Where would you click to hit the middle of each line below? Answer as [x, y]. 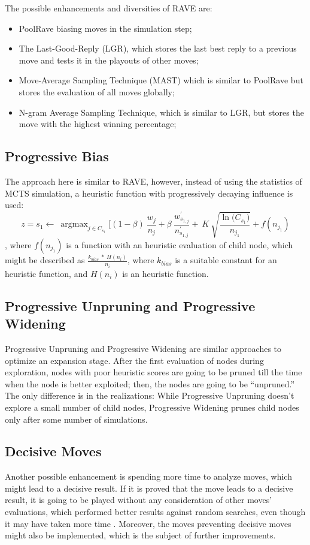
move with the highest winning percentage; [98, 124]
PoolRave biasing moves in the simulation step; [105, 28]
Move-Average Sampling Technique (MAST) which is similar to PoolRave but [161, 80]
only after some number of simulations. [76, 419]
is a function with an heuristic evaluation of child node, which [180, 244]
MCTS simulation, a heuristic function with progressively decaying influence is [149, 193]
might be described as [45, 260]
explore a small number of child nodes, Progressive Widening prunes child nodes [152, 407]
